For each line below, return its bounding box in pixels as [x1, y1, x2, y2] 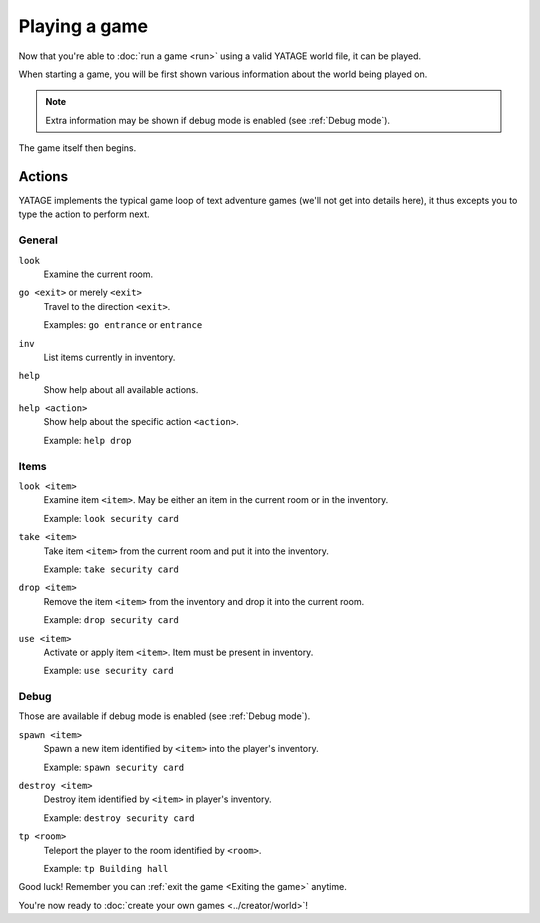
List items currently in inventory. [43, 351, 176, 363]
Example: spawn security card [43, 761, 185, 773]
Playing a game [18, 15, 149, 37]
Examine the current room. [43, 268, 154, 280]
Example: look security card [43, 512, 179, 524]
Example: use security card [43, 665, 174, 677]
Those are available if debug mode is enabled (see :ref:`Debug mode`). [18, 710, 311, 722]
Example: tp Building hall [43, 862, 169, 874]
